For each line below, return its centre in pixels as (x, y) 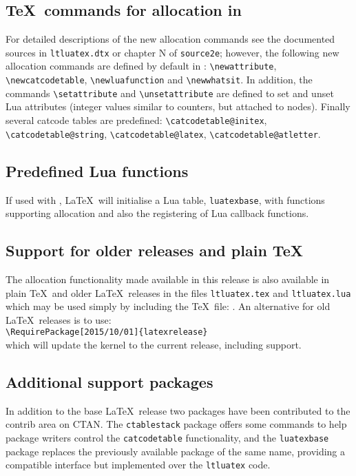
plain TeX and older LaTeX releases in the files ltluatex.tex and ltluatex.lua (178, 292)
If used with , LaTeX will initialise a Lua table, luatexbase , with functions (165, 199)
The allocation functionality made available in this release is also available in (168, 279)
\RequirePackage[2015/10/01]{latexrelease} (107, 332)
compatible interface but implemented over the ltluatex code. (138, 465)
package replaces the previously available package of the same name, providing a (176, 451)
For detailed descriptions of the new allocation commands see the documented (170, 39)
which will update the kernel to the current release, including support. (154, 345)
